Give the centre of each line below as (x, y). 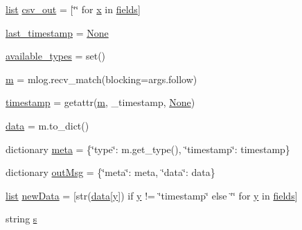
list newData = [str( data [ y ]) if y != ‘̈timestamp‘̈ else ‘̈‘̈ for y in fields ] (152, 195)
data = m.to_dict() (47, 125)
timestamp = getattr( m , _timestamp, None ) (100, 102)
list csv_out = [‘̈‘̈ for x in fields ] (73, 9)
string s (21, 219)
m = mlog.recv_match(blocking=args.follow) (101, 79)
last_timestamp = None (57, 32)
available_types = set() (56, 56)
